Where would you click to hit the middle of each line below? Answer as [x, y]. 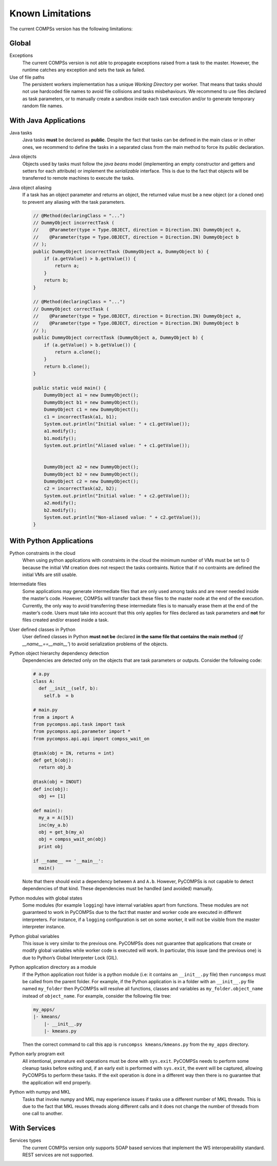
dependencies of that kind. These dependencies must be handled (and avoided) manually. [118, 889]
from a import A [54, 717]
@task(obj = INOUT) [57, 782]
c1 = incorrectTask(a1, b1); [81, 417]
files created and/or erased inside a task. [66, 620]
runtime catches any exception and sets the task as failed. [84, 70]
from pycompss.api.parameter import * [82, 731]
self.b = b [59, 695]
